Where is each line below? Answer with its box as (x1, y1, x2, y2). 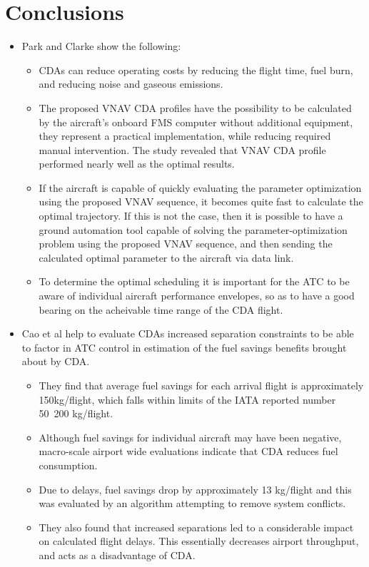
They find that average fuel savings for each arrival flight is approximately (39, 378, 364, 392)
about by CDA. (21, 354, 90, 369)
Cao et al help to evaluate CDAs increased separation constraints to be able (21, 326, 354, 341)
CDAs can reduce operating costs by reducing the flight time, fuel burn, (39, 62, 353, 77)
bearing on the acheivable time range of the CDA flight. (39, 302, 283, 317)
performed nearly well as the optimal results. (39, 156, 235, 171)
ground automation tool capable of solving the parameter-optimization (39, 222, 348, 237)
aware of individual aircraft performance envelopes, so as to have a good (39, 288, 355, 303)
